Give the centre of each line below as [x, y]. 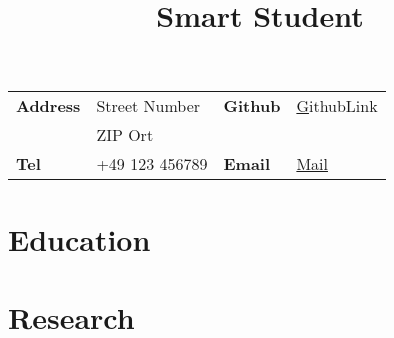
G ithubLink [337, 106]
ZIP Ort [125, 135]
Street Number [148, 106]
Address [48, 106]
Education [79, 238]
